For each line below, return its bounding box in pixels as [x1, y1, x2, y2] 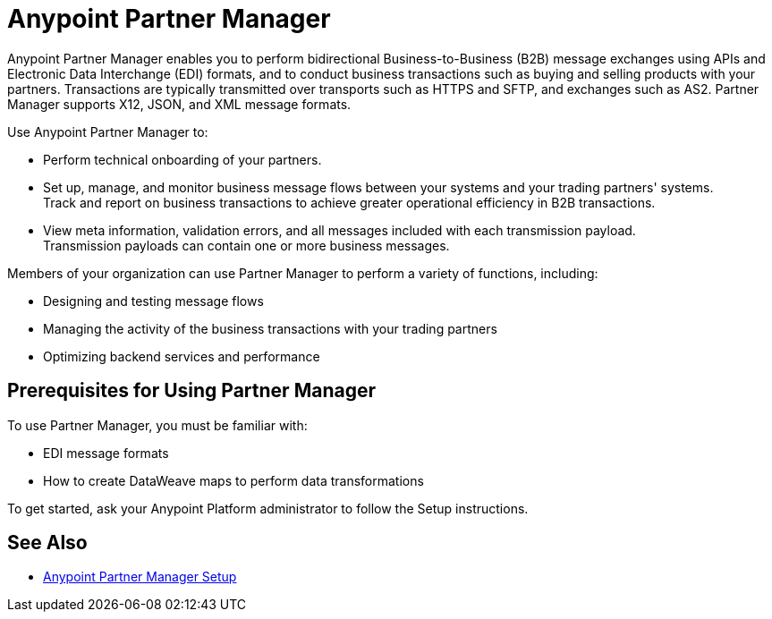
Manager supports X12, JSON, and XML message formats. [7, 96, 352, 112]
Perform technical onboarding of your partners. [43, 151, 322, 167]
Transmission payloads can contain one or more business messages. [43, 237, 450, 253]
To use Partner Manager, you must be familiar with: [7, 417, 308, 433]
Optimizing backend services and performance [43, 348, 320, 364]
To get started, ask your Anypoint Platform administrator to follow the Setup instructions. [7, 500, 529, 516]
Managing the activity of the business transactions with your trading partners [43, 320, 497, 336]
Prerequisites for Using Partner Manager [7, 379, 376, 403]
